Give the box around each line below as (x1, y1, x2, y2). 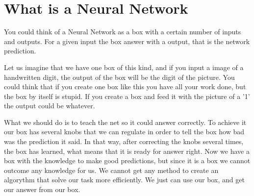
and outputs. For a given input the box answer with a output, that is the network (4, 36, 250, 46)
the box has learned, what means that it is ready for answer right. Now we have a (4, 146, 250, 156)
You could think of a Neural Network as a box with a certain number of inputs (4, 26, 241, 37)
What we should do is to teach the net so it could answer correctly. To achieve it (4, 117, 247, 127)
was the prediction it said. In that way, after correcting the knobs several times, (4, 136, 244, 147)
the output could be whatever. (4, 100, 95, 111)
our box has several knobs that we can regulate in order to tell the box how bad (4, 126, 245, 137)
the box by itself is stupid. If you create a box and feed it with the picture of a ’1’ (4, 91, 250, 101)
